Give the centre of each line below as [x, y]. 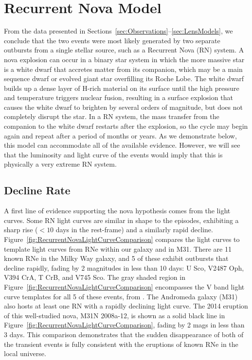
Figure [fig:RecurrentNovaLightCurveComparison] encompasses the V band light [124, 286]
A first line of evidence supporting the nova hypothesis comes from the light [117, 211]
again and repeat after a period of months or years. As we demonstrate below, [120, 135]
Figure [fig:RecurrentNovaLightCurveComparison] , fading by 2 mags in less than [124, 325]
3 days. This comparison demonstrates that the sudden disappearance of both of [124, 334]
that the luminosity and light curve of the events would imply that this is [113, 154]
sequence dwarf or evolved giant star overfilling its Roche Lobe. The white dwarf [124, 78]
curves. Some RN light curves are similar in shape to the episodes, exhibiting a [121, 220]
